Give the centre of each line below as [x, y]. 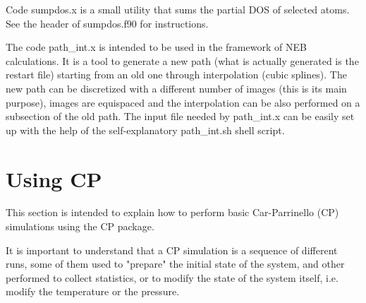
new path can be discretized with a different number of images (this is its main [176, 88]
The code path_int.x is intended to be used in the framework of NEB [156, 47]
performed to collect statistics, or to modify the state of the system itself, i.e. [172, 277]
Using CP [54, 178]
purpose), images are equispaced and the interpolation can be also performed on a [183, 102]
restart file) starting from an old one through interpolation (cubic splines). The [176, 75]
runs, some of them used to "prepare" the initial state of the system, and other [175, 264]
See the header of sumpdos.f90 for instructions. [107, 23]
